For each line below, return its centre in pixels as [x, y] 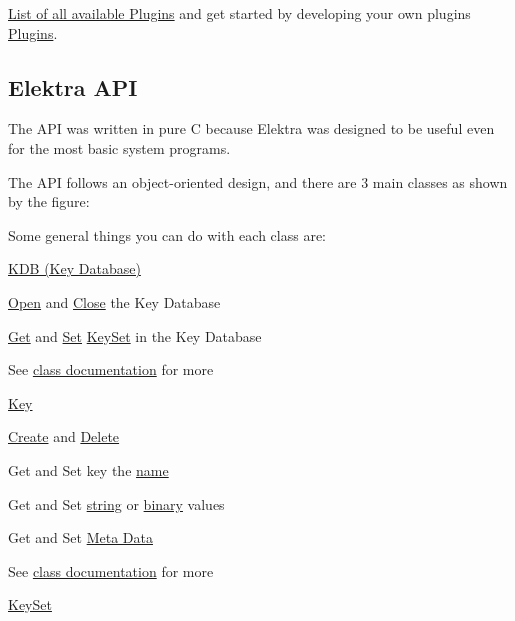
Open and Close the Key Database [114, 301]
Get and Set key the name [88, 469]
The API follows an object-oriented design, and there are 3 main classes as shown [258, 181]
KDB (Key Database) [74, 268]
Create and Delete [64, 436]
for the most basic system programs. [119, 147]
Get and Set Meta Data [80, 537]
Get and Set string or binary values [116, 503]
